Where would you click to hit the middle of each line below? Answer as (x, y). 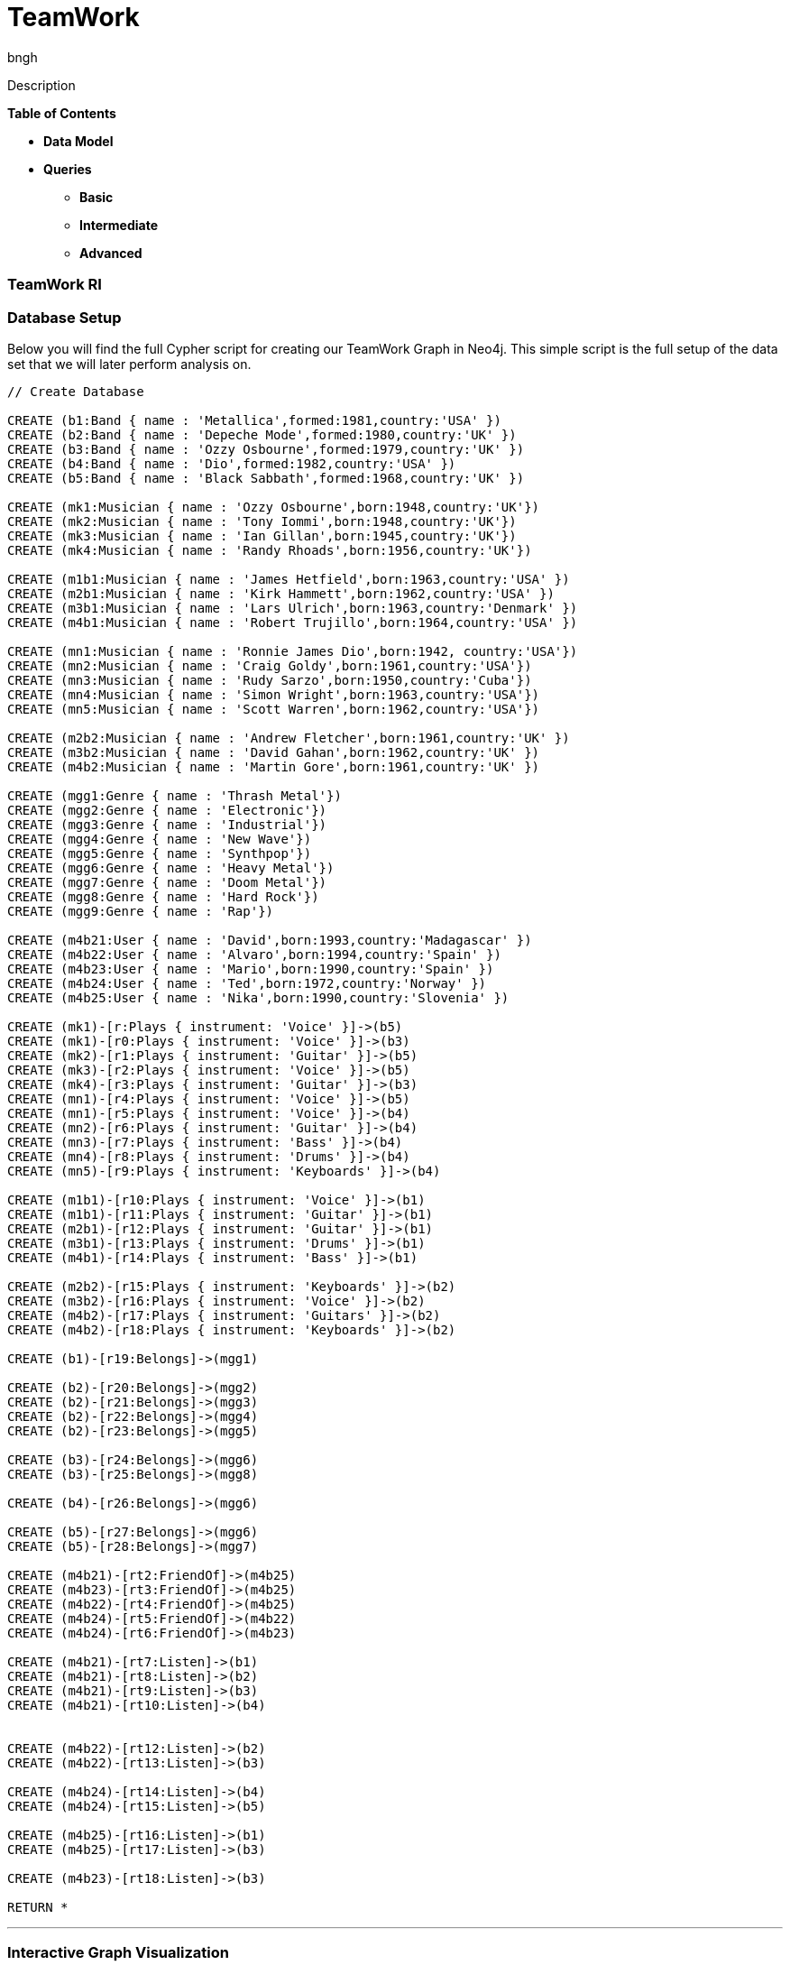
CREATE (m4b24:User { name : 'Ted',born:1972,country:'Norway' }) (247, 983)
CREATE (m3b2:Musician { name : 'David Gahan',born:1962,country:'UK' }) (274, 752)
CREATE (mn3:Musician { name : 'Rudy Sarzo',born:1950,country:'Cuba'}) (270, 680)
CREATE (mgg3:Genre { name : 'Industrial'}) (167, 824)
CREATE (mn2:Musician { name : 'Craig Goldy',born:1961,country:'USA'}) (270, 665)
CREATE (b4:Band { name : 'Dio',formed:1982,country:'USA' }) (232, 463)
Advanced (111, 253)
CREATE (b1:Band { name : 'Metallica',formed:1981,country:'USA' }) (254, 420)
